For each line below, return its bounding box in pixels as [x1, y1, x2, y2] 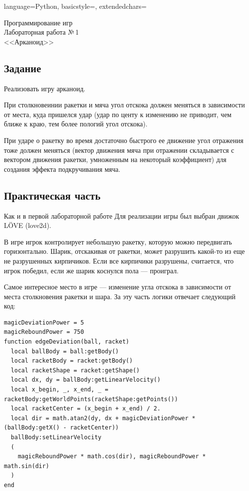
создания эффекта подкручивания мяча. [4, 164, 121, 174]
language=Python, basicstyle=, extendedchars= [4, 1, 147, 11]
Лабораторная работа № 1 [4, 27, 79, 37]
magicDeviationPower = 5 [4, 319, 84, 326]
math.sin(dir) [4, 462, 50, 470]
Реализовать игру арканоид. [4, 83, 86, 93]
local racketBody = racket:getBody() [11, 357, 133, 365]
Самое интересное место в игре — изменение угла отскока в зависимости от [4, 282, 231, 292]
